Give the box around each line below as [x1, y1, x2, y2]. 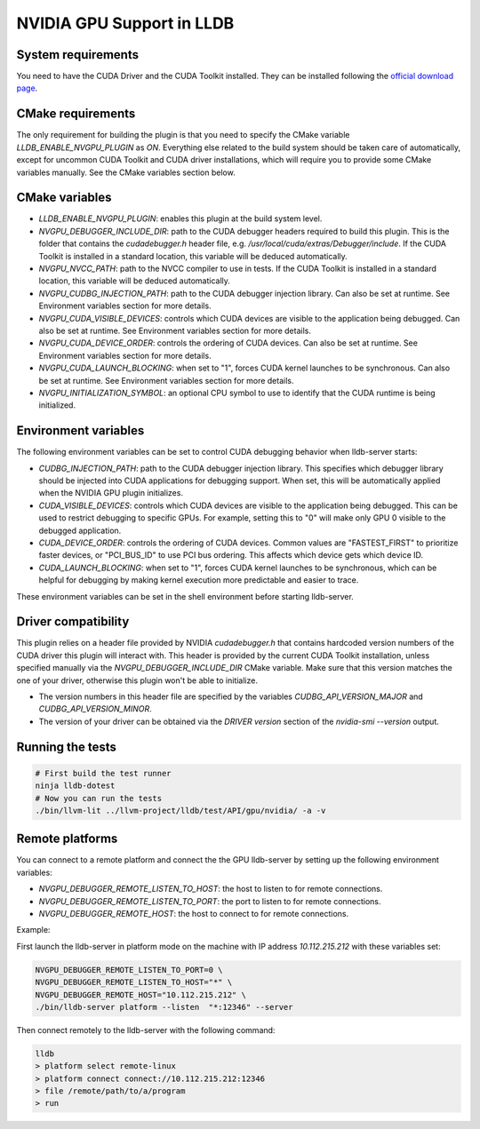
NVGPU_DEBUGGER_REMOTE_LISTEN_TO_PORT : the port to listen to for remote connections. [38, 895, 381, 906]
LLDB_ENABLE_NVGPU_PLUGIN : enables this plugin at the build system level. [38, 213, 323, 224]
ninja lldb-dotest [35, 781, 116, 791]
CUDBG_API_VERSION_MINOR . [38, 704, 152, 714]
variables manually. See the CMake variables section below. [16, 167, 236, 178]
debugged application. [38, 525, 122, 536]
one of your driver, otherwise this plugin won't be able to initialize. [16, 675, 258, 686]
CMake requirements [16, 107, 136, 122]
